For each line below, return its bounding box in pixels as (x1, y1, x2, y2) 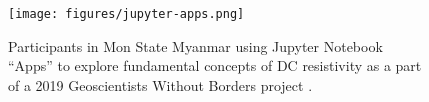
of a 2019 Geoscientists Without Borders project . (8, 74, 313, 95)
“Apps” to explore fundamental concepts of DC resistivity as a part (8, 55, 422, 76)
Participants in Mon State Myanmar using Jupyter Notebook (8, 35, 383, 56)
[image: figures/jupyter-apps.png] (8, 7, 245, 21)
